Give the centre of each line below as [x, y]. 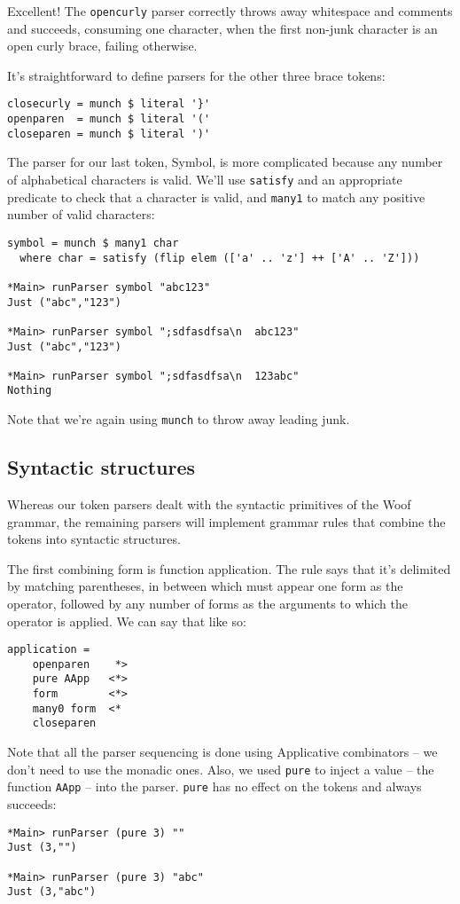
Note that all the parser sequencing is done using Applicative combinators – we [222, 752]
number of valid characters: [81, 214]
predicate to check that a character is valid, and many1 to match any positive [216, 197]
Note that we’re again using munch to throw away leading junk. [179, 419]
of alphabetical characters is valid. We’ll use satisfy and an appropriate [205, 179]
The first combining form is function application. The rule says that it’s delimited [229, 568]
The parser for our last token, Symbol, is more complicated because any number [225, 162]
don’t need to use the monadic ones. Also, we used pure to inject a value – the [221, 769]
